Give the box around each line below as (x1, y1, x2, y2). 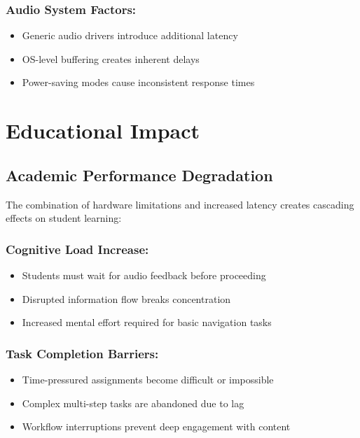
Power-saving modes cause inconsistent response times (22, 75, 255, 90)
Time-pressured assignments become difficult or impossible (22, 372, 274, 386)
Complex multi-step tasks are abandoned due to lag (22, 395, 244, 410)
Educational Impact (6, 116, 200, 145)
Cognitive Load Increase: (6, 240, 149, 257)
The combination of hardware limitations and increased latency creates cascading (6, 197, 354, 211)
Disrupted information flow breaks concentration (22, 291, 231, 306)
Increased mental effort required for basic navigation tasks (22, 315, 272, 330)
